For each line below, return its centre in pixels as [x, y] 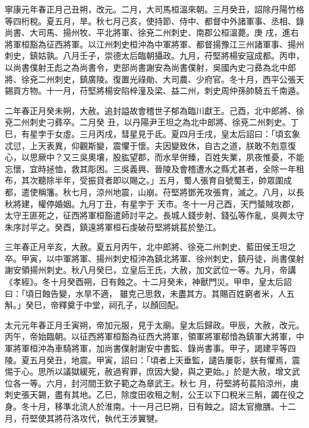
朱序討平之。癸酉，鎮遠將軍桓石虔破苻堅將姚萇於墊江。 [113, 226]
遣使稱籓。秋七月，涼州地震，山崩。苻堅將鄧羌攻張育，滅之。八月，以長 [163, 191]
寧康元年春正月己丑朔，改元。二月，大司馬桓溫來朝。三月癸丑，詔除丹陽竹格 [154, 9]
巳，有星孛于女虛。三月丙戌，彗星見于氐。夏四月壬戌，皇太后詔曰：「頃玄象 [152, 133]
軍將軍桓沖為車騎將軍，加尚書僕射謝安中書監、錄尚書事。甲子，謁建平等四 [150, 348]
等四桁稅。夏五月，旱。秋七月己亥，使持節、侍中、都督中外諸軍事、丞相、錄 [154, 20]
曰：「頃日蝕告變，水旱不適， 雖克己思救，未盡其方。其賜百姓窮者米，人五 [150, 293]
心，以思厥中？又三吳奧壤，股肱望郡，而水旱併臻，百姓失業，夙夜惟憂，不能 [154, 157]
